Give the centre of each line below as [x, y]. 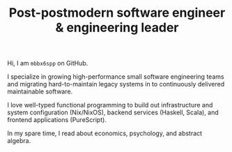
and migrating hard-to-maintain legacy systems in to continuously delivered [116, 84]
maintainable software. [40, 91]
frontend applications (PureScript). [57, 120]
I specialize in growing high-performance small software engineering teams [116, 77]
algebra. [19, 141]
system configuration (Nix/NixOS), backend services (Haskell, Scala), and [113, 112]
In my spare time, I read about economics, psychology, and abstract [105, 133]
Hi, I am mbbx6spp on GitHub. [48, 63]
